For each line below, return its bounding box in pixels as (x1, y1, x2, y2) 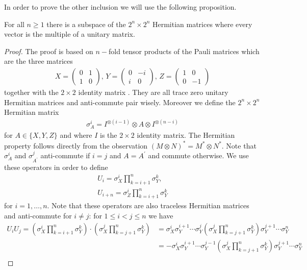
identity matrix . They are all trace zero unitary (78, 87, 228, 97)
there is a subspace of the (46, 18, 126, 29)
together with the (4, 87, 59, 97)
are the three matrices (4, 56, 73, 66)
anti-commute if (40, 150, 90, 161)
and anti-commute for (4, 210, 72, 221)
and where (60, 130, 92, 140)
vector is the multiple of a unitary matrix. (4, 29, 135, 39)
